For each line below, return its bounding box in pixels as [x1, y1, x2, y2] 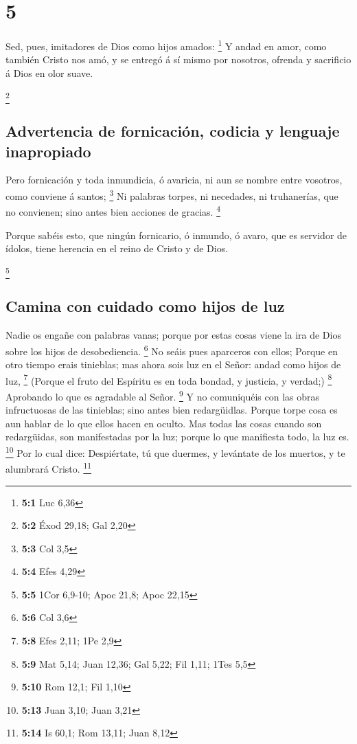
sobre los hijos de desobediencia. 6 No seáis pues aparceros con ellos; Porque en [5, 341, 338, 358]
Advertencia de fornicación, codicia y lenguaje [5, 120, 340, 142]
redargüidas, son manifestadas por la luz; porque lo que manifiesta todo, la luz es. [5, 429, 349, 444]
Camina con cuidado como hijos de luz [5, 295, 285, 317]
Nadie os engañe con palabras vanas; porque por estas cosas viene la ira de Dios [5, 328, 341, 342]
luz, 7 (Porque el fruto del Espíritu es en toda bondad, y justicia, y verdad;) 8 [5, 371, 332, 387]
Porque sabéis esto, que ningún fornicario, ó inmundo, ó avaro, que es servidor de [5, 227, 347, 242]
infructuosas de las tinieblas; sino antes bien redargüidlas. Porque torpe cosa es [5, 403, 338, 417]
